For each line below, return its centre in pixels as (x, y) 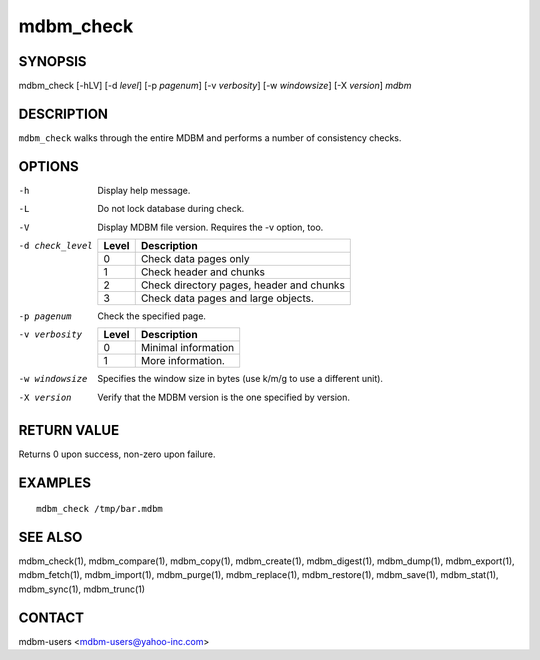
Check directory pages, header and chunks (242, 285)
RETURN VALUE (69, 430)
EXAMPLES (55, 482)
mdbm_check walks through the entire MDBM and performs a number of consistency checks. (210, 137)
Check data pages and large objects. (227, 298)
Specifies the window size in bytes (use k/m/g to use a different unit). (240, 379)
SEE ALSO (50, 536)
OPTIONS (48, 166)
